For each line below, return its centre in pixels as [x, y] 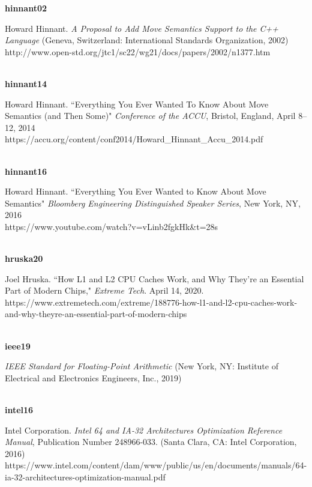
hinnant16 [26, 171]
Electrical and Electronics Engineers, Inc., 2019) [93, 377]
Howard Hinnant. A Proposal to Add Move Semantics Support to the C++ [142, 28]
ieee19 [18, 346]
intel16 [19, 410]
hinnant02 [26, 8]
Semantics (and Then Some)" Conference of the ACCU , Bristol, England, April [150, 116]
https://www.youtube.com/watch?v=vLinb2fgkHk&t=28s [112, 226]
